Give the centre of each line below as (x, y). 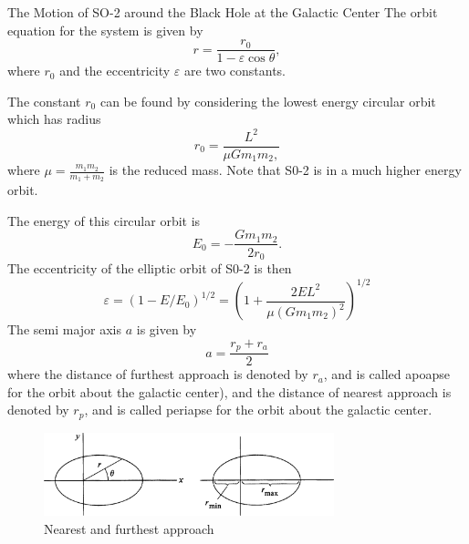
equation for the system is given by (105, 30)
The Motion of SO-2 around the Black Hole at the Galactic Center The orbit (223, 12)
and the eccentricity (115, 71)
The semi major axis (65, 329)
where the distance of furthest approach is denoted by (158, 374)
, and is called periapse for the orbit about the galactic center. (258, 410)
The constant (44, 101)
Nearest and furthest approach (129, 528)
